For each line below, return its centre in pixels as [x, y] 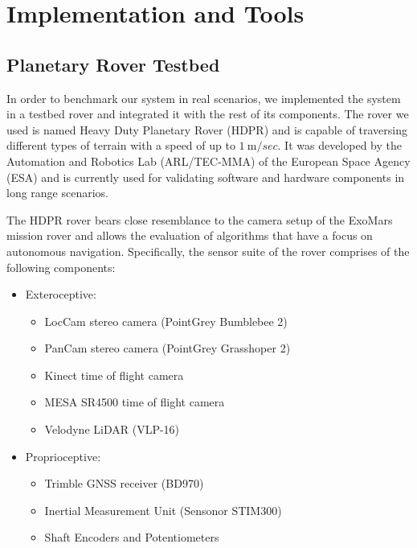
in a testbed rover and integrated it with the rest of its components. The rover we [208, 114]
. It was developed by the [339, 145]
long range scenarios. [58, 193]
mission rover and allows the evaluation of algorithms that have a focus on [190, 235]
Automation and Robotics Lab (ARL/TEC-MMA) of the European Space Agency [208, 161]
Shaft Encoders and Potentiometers [132, 537]
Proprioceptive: [63, 456]
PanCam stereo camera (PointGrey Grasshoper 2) [168, 348]
